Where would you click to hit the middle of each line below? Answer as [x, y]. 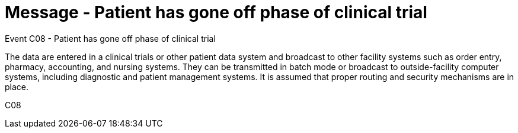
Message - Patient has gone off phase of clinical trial [216, 12]
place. [17, 87]
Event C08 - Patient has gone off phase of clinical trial [110, 38]
